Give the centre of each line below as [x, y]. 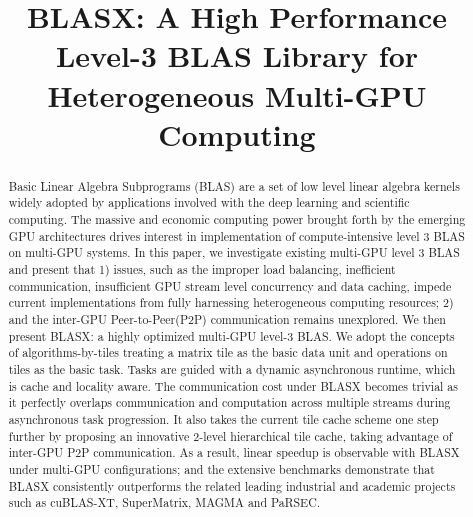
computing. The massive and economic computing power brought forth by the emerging [237, 219]
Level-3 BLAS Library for [236, 55]
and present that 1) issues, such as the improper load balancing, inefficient [202, 269]
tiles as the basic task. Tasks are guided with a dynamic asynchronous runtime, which [232, 368]
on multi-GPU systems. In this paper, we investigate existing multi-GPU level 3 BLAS [234, 252]
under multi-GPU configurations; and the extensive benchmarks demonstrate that [221, 468]
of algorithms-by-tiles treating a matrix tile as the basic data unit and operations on [228, 352]
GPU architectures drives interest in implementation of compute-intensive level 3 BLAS [236, 235]
